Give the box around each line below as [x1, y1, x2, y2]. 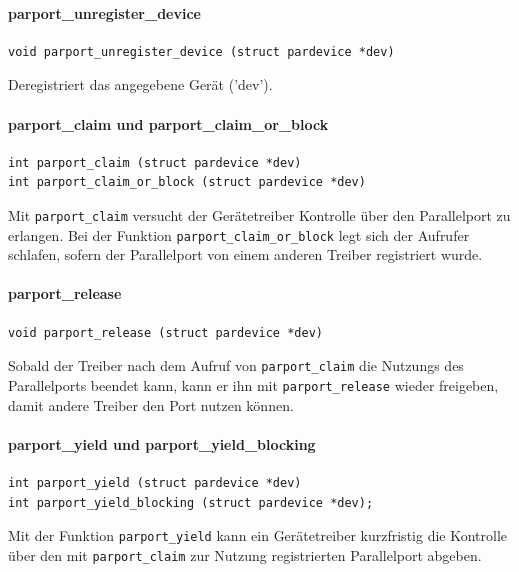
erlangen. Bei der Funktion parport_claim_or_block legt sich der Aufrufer [8, 224, 470, 245]
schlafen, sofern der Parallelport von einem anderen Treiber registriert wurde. [8, 244, 483, 265]
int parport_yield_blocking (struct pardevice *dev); [8, 495, 374, 510]
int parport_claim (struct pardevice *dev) [8, 155, 302, 170]
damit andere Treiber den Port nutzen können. [8, 394, 294, 415]
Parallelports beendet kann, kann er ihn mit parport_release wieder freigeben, [8, 374, 499, 395]
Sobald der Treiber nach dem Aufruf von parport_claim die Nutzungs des [8, 355, 464, 376]
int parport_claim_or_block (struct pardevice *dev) [8, 175, 366, 190]
